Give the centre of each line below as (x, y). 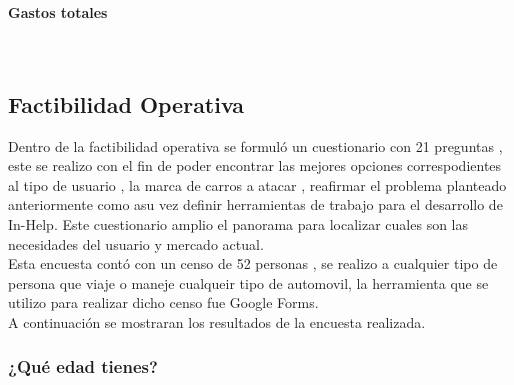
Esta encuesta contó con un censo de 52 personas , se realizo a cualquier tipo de (253, 263)
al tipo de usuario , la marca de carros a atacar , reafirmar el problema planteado (257, 184)
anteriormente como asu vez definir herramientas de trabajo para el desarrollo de (255, 204)
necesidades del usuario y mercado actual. (136, 243)
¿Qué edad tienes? (83, 366)
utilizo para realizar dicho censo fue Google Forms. (163, 302)
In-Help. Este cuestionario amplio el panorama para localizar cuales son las (238, 223)
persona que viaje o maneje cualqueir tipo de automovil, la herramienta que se (248, 282)
